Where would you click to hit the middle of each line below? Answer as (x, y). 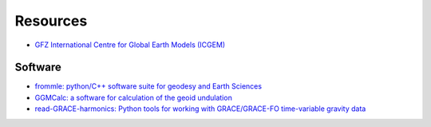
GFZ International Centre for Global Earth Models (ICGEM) (130, 45)
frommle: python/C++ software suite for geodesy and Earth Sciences (148, 86)
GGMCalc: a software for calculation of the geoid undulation (134, 97)
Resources (51, 21)
